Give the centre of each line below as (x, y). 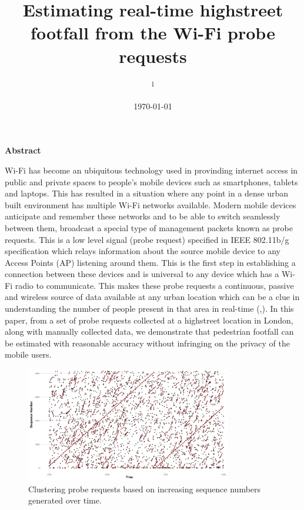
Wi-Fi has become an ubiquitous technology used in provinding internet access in (151, 170)
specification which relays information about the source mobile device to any (143, 251)
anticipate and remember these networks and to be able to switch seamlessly (143, 216)
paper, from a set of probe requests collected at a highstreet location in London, (149, 320)
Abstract (23, 150)
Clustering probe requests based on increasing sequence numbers (145, 489)
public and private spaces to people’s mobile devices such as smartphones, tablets (151, 181)
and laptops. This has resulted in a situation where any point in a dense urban (147, 193)
